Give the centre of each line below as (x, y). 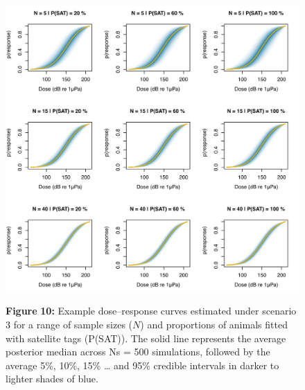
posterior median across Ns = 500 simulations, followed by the (138, 352)
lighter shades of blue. (52, 379)
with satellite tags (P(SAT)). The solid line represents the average (146, 338)
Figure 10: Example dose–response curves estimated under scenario (151, 311)
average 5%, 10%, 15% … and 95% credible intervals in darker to (142, 365)
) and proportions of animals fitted (214, 324)
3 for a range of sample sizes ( (69, 324)
